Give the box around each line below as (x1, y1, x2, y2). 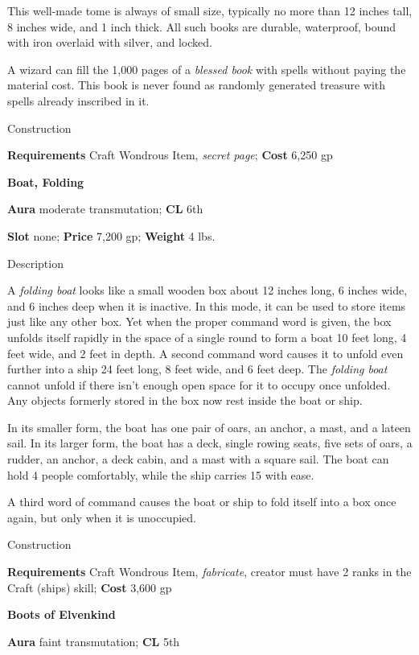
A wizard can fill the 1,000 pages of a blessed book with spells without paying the (7, 60, 406, 77)
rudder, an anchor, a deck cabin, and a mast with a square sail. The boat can (7, 451, 389, 468)
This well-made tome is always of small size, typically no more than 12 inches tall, (7, 2, 413, 19)
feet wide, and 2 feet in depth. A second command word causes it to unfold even (7, 344, 404, 361)
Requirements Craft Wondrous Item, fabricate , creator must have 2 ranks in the (7, 563, 412, 580)
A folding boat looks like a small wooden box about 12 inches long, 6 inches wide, (7, 282, 408, 299)
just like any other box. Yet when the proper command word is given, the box (7, 313, 392, 330)
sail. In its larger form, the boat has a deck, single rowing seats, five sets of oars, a (7, 435, 413, 451)
